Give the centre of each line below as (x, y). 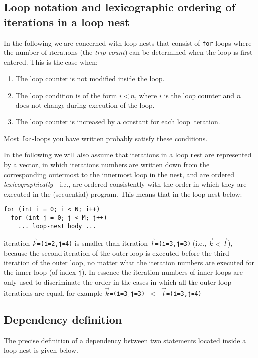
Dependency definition (63, 319)
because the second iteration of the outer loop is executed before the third (117, 253)
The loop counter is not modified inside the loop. (90, 78)
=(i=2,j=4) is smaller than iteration (93, 243)
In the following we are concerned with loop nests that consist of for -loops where (128, 42)
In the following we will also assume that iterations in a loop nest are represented (128, 155)
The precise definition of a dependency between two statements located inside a (125, 340)
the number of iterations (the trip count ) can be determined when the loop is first (128, 52)
